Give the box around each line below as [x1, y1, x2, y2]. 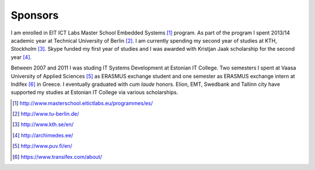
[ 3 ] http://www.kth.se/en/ [12, 121, 74, 128]
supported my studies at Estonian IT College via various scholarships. [10, 89, 178, 96]
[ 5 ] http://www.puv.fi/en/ [12, 143, 72, 150]
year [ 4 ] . [10, 53, 32, 61]
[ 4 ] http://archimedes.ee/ [12, 131, 73, 138]
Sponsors [10, 9, 59, 22]
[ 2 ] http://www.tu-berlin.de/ [12, 110, 79, 117]
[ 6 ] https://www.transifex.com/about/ [12, 153, 102, 160]
